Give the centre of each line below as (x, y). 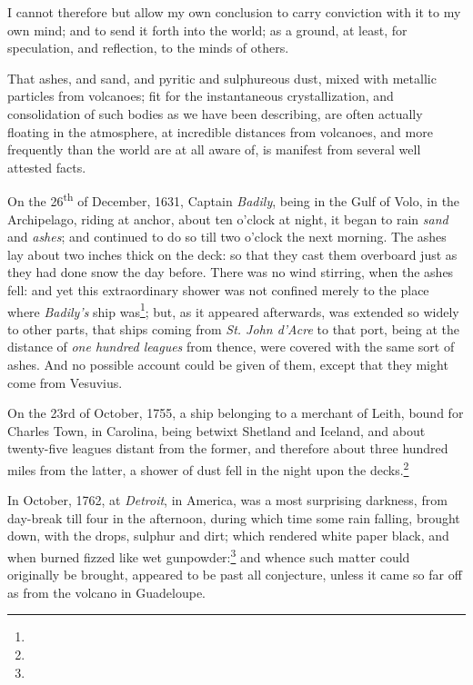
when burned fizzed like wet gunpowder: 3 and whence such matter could (209, 556)
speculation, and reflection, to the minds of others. (148, 48)
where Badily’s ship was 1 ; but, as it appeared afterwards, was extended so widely (233, 310)
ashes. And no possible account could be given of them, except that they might (228, 364)
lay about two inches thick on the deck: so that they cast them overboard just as (232, 254)
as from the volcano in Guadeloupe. (107, 592)
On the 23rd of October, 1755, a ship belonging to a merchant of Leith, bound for (236, 413)
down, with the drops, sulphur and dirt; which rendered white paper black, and (228, 536)
